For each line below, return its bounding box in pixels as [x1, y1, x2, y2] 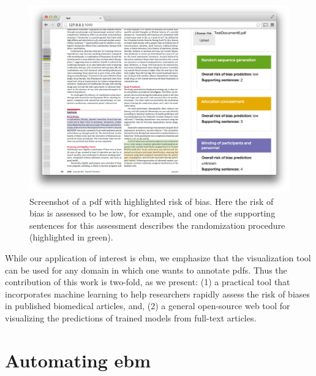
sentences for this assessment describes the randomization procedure [29, 218, 285, 231]
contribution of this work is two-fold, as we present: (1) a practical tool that [5, 275, 290, 288]
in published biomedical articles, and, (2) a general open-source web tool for [5, 299, 290, 312]
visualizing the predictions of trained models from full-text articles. [5, 311, 257, 324]
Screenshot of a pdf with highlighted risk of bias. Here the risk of [29, 194, 274, 207]
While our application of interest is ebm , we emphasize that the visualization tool [5, 251, 311, 264]
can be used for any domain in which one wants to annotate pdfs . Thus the [5, 263, 287, 276]
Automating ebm [5, 347, 151, 372]
